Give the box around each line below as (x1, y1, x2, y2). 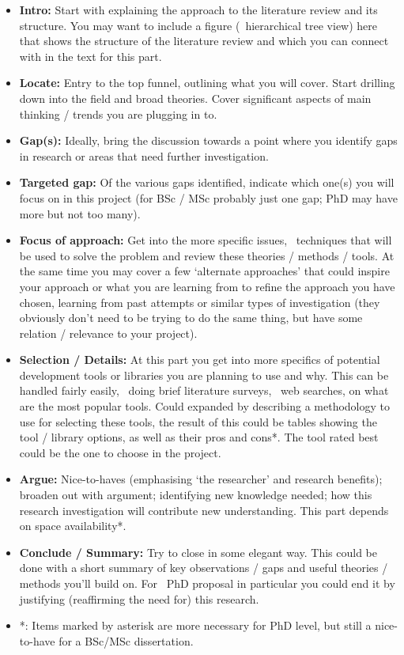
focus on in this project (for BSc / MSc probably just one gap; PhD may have (19, 189, 398, 206)
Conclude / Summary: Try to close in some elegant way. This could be (19, 543, 378, 560)
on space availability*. (19, 517, 126, 534)
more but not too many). (19, 205, 141, 221)
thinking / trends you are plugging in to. (19, 105, 217, 122)
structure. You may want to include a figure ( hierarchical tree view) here (19, 17, 378, 33)
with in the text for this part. (19, 47, 162, 64)
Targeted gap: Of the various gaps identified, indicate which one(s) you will (19, 174, 395, 191)
